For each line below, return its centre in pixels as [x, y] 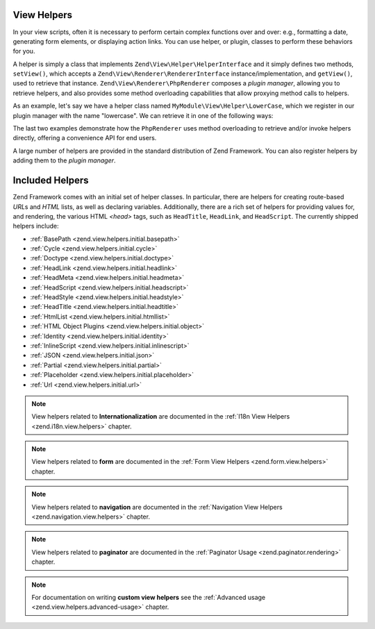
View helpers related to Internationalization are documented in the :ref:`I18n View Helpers [161, 417]
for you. [24, 51]
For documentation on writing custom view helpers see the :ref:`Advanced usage [149, 597]
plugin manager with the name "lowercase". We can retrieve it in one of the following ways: [143, 115]
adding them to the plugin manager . [64, 160]
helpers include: [36, 226]
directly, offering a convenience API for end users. [85, 138]
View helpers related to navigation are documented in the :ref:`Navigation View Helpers [157, 507]
